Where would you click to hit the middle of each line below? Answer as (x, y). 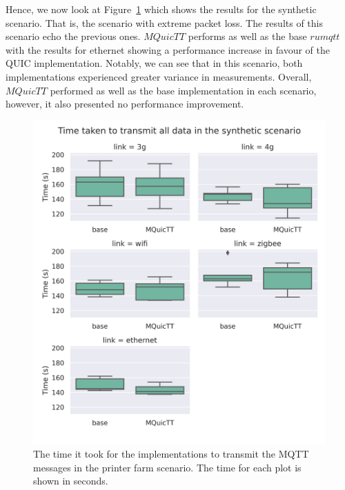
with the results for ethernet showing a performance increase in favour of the (168, 49)
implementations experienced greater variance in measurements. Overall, (159, 76)
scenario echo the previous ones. (73, 36)
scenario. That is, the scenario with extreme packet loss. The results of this (164, 22)
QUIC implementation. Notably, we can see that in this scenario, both (154, 63)
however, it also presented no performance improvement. (125, 104)
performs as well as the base (247, 36)
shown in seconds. (71, 481)
